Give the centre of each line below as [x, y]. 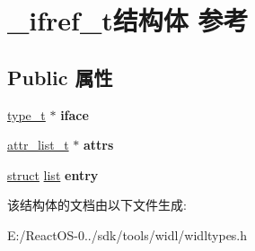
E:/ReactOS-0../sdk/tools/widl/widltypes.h [127, 234]
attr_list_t [38, 145]
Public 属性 [60, 77]
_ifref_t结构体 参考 [128, 20]
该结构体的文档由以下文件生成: [97, 205]
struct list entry [53, 174]
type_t [26, 114]
